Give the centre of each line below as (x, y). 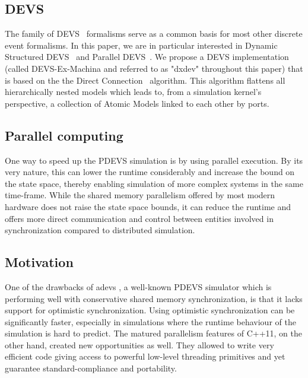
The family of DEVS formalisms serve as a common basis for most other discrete (154, 34)
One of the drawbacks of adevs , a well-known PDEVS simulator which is (138, 286)
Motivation (39, 262)
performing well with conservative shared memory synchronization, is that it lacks (154, 298)
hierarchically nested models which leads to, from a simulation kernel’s (133, 92)
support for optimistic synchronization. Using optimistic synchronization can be (150, 310)
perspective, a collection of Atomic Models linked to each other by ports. (137, 103)
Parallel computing (64, 135)
